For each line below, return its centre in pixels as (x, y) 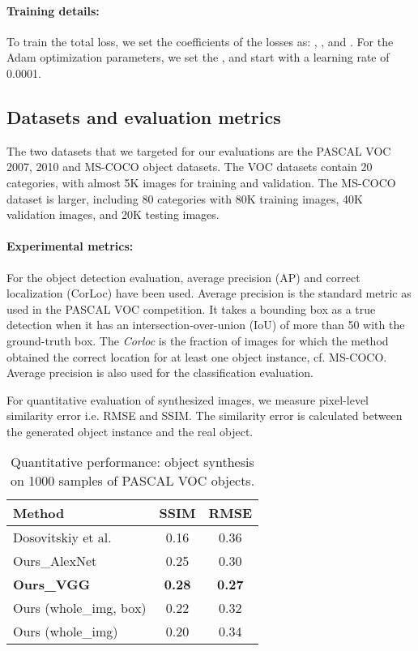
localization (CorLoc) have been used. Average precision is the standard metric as (209, 293)
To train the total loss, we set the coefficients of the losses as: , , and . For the (200, 41)
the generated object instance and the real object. (130, 431)
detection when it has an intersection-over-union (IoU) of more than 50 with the (206, 325)
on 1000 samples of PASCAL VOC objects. (132, 481)
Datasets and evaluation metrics (144, 116)
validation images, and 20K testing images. (113, 214)
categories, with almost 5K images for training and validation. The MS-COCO (201, 182)
